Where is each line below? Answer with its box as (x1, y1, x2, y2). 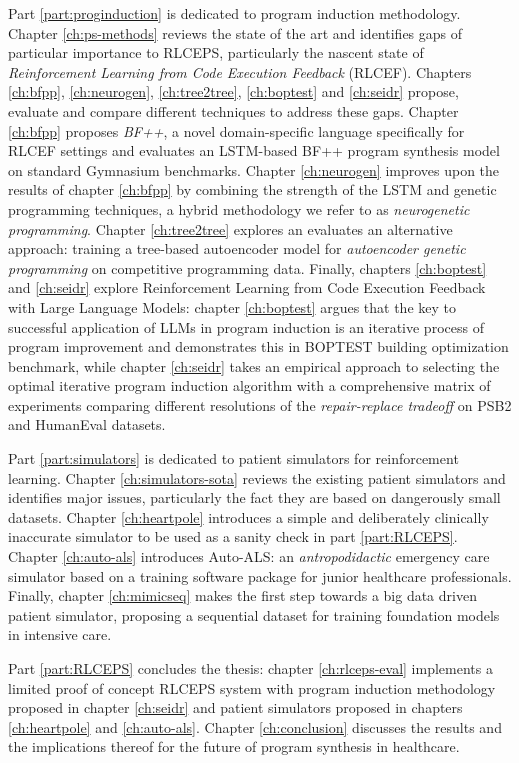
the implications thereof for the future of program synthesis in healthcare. (8, 736, 460, 757)
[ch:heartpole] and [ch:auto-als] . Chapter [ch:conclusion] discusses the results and (8, 716, 502, 737)
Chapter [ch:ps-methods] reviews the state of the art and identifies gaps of (8, 22, 463, 43)
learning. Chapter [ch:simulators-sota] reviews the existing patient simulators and (8, 467, 506, 488)
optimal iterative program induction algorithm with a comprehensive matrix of (8, 375, 491, 396)
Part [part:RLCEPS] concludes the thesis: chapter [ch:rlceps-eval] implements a (8, 658, 493, 678)
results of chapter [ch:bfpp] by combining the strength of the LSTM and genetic (8, 179, 497, 200)
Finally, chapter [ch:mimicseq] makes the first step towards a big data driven (8, 585, 477, 606)
